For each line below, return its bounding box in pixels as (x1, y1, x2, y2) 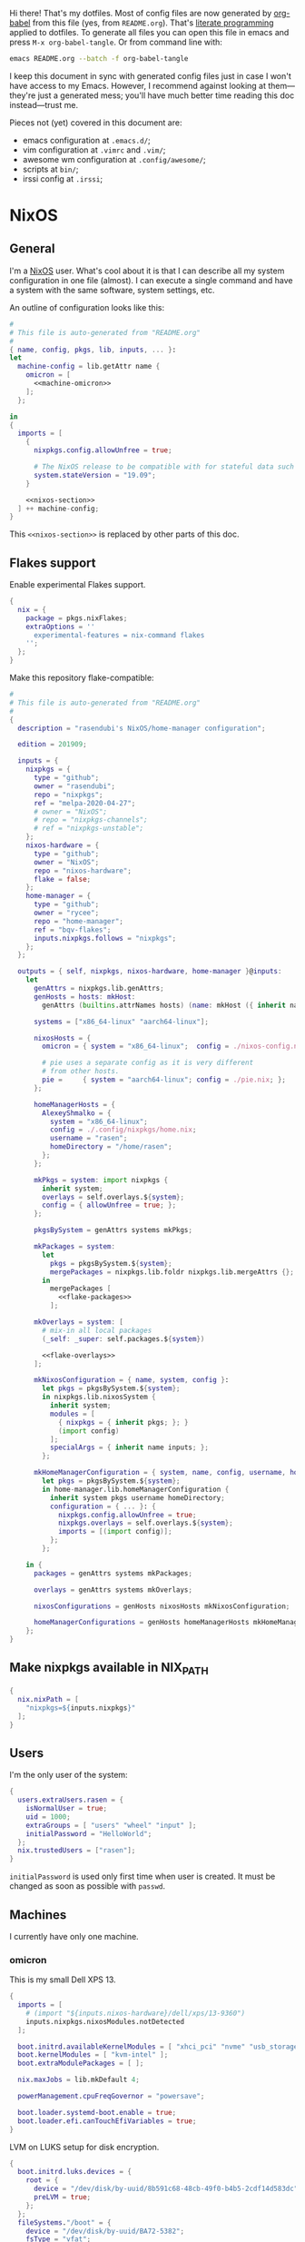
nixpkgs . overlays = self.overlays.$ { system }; (57, 1518, 233, 1528)
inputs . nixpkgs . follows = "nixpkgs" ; (33, 933, 177, 943)
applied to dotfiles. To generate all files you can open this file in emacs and (9, 27, 290, 37)
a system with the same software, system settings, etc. (9, 284, 215, 295)
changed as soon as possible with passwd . (9, 1881, 166, 1891)
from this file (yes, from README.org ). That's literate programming (32, 17, 274, 28)
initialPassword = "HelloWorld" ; (25, 1829, 152, 1838)
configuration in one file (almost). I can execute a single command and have (9, 274, 293, 285)
